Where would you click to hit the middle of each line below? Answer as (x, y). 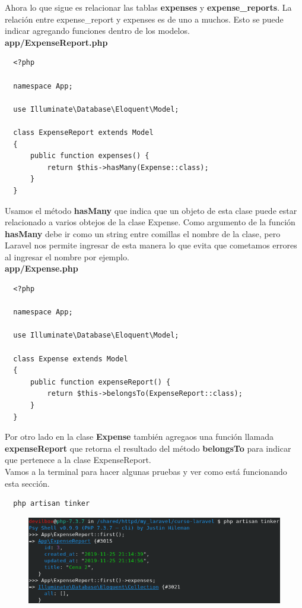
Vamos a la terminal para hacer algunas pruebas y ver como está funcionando (146, 471)
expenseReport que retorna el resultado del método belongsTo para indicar (148, 448)
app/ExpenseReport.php (56, 42)
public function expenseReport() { (100, 382)
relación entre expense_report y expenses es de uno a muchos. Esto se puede (144, 19)
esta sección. (27, 483)
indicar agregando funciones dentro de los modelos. (97, 31)
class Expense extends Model (71, 359)
